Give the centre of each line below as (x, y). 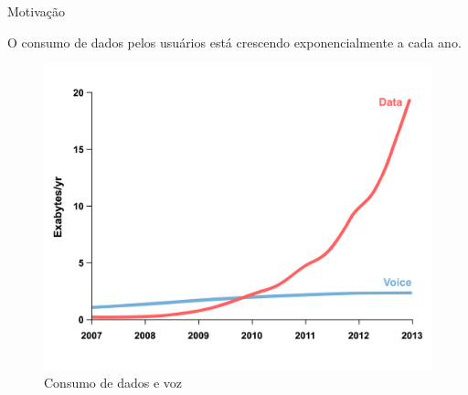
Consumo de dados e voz (113, 383)
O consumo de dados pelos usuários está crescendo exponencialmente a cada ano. (234, 42)
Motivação (36, 11)
